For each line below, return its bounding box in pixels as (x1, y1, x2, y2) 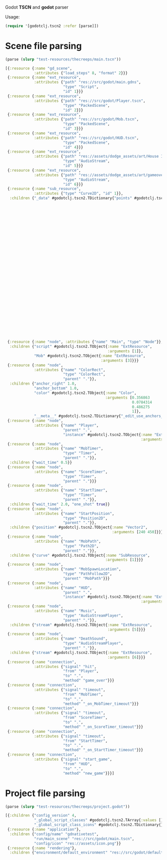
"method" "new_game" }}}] (63, 771, 114, 776)
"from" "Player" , (63, 668, 99, 674)
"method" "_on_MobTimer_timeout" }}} (63, 701, 139, 706)
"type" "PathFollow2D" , (63, 571, 112, 577)
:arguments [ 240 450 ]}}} (111, 530, 164, 535)
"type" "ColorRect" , (63, 372, 106, 377)
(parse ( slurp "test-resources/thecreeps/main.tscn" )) (5, 57, 121, 62)
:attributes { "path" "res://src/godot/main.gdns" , (34, 80, 141, 85)
